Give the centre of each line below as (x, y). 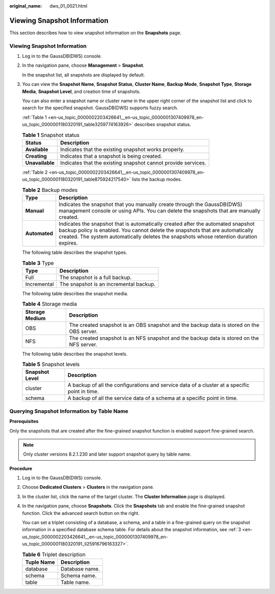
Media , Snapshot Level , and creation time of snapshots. (81, 91)
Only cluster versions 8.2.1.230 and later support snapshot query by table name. (107, 454)
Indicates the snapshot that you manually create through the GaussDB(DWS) (150, 204)
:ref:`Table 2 (35, 172)
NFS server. (83, 344)
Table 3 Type (38, 263)
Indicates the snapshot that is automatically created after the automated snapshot (157, 224)
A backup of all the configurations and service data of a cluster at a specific (158, 385)
